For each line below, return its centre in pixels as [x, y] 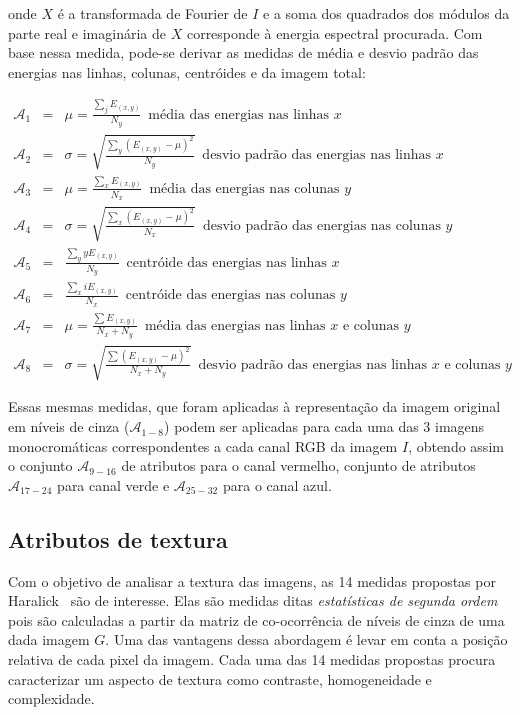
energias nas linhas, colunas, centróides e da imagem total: [187, 71]
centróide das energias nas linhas [226, 262]
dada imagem [49, 639]
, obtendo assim [456, 445]
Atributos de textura [118, 538]
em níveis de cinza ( [69, 426]
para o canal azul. [277, 484]
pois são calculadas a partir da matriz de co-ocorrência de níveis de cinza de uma [256, 619]
